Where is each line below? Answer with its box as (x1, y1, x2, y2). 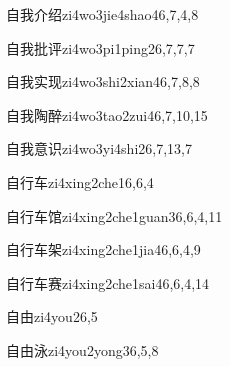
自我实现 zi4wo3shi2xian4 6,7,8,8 (6, 71, 200, 92)
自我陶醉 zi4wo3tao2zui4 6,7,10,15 (6, 104, 208, 125)
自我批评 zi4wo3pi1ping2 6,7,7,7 (6, 37, 195, 58)
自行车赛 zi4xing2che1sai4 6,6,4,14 (6, 272, 210, 293)
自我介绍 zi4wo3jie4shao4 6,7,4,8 (6, 4, 199, 24)
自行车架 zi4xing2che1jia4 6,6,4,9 (6, 239, 201, 260)
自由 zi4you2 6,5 (6, 306, 98, 327)
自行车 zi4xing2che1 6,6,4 (6, 171, 154, 192)
